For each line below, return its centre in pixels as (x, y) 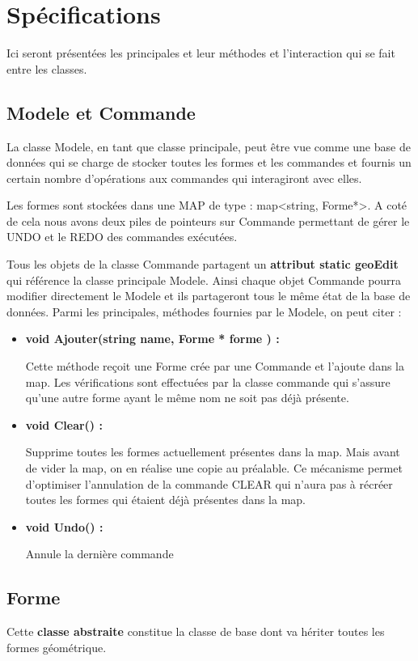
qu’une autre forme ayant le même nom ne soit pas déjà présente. (187, 398)
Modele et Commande (101, 112)
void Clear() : (64, 424)
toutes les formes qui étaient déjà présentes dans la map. (166, 500)
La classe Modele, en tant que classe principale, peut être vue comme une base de (209, 146)
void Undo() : (64, 526)
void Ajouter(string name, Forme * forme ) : (152, 339)
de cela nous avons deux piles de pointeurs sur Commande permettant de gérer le (208, 220)
